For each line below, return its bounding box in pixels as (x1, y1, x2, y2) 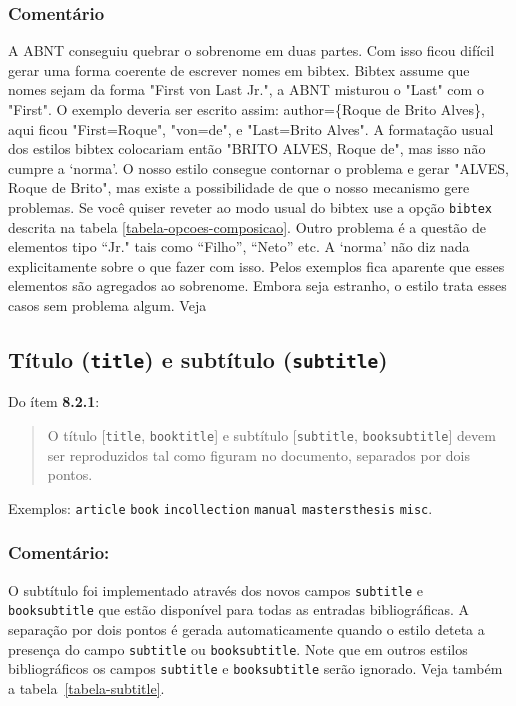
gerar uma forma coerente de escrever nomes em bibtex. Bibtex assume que (8, 59, 470, 80)
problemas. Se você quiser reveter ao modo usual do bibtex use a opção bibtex (8, 196, 492, 217)
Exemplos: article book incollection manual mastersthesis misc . (8, 497, 433, 518)
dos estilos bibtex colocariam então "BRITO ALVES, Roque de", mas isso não (8, 138, 486, 159)
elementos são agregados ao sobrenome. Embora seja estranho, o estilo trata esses (8, 275, 507, 296)
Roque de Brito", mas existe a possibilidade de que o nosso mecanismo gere (8, 177, 470, 198)
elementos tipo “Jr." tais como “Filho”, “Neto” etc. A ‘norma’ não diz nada (8, 236, 470, 257)
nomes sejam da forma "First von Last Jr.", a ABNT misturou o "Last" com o (8, 79, 484, 100)
